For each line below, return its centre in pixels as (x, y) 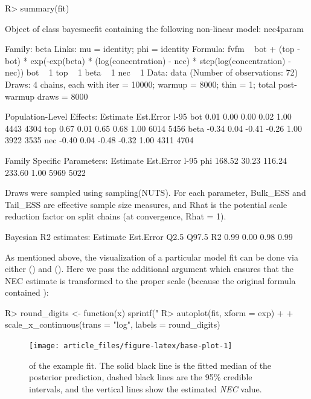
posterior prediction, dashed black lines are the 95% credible (141, 377)
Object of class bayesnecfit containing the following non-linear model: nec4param (154, 28)
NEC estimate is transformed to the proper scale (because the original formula (150, 280)
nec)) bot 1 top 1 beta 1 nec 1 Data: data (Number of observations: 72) (151, 72)
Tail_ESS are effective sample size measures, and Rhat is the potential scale (146, 204)
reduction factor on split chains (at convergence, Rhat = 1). (116, 216)
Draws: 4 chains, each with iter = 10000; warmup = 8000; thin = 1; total (140, 84)
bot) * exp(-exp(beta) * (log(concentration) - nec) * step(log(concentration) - (148, 60)
